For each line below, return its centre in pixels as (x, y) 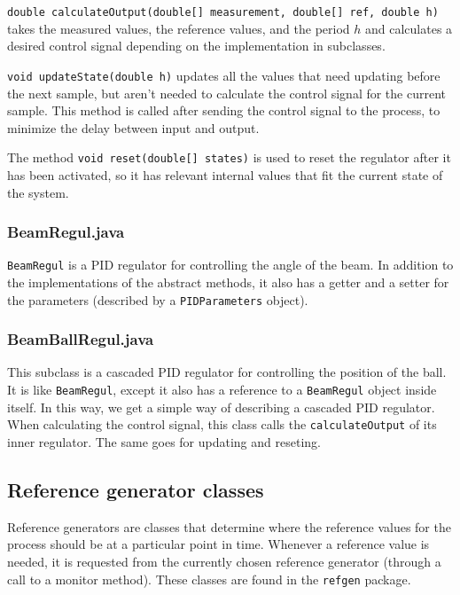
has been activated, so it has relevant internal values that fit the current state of (225, 174)
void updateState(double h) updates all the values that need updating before (224, 75)
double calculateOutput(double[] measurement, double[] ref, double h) (223, 12)
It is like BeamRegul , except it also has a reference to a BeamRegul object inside (222, 390)
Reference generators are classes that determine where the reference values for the (229, 526)
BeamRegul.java (66, 232)
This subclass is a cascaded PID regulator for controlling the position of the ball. (227, 372)
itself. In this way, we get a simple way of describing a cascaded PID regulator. (221, 407)
